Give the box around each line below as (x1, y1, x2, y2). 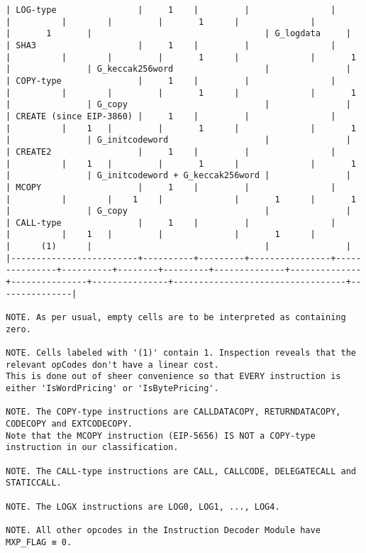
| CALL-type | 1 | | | (6, 217, 336, 228)
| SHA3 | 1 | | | (6, 40, 336, 50)
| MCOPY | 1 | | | (6, 182, 336, 192)
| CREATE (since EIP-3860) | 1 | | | (6, 111, 336, 121)
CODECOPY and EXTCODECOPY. (6, 418, 133, 429)
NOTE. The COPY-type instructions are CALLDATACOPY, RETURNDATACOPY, (6, 407, 341, 417)
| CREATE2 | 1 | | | (6, 146, 336, 157)
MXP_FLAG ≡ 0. (6, 537, 72, 547)
